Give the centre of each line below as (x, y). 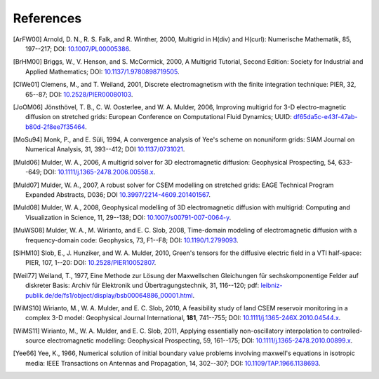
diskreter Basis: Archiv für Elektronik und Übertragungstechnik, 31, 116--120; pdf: (142, 285)
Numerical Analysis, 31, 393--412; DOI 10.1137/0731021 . (105, 149)
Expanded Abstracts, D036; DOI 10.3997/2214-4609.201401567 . (118, 195)
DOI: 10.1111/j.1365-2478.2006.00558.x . (99, 172)
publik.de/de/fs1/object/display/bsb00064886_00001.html (109, 295)
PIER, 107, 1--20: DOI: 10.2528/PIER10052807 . (91, 263)
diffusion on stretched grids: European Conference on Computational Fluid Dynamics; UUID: (159, 117)
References (47, 18)
